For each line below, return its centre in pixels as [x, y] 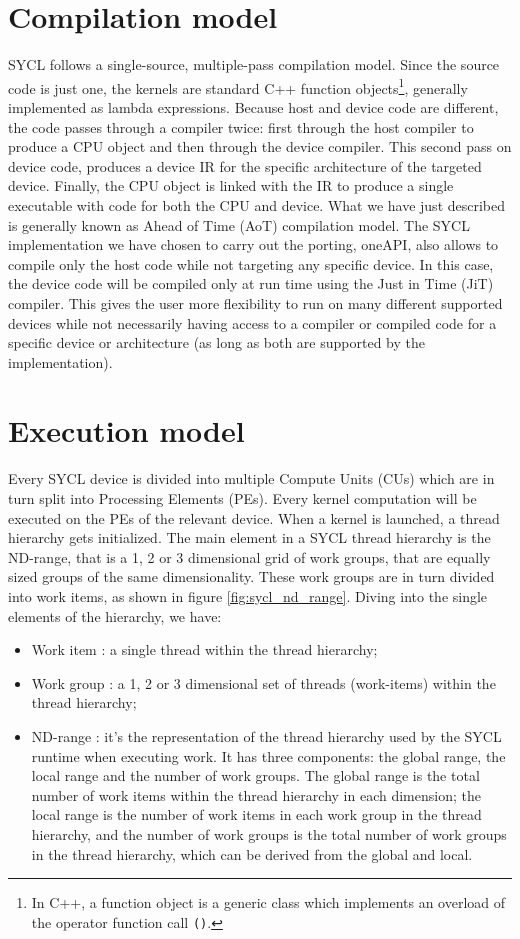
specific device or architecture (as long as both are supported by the [216, 342]
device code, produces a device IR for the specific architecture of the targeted [245, 165]
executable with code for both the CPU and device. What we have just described [257, 204]
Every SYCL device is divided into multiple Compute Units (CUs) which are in [251, 478]
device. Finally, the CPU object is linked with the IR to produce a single [231, 185]
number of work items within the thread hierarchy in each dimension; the [256, 794]
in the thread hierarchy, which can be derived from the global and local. [252, 853]
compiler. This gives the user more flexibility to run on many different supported [255, 302]
